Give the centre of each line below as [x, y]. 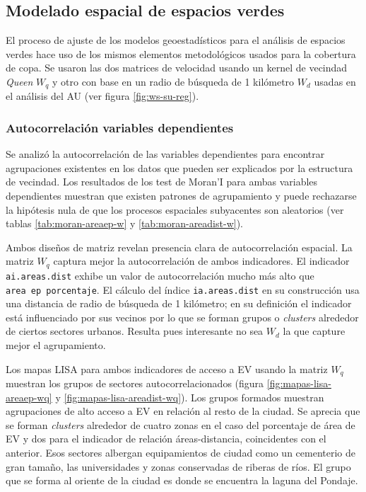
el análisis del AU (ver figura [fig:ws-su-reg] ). [102, 96]
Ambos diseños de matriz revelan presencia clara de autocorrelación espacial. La [179, 247]
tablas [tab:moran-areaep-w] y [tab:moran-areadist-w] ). [124, 223]
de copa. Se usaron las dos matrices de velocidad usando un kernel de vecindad [177, 68]
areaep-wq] [29, 397]
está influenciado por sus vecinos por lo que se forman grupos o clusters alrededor [182, 317]
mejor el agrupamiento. [56, 344]
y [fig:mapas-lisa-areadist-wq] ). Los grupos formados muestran [190, 397]
